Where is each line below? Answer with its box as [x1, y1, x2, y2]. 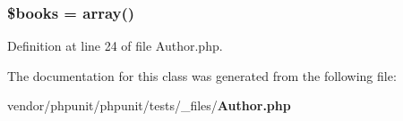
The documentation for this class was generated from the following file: [7, 66, 397, 85]
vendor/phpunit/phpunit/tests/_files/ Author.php [7, 96, 291, 115]
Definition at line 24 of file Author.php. [7, 36, 223, 55]
